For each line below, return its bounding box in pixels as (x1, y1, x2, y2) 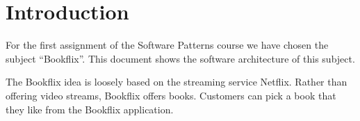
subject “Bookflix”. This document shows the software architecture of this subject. (6, 51, 355, 65)
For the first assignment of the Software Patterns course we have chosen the (6, 38, 329, 52)
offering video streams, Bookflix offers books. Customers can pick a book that (6, 88, 336, 102)
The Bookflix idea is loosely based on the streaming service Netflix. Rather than (6, 74, 347, 89)
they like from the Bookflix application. (6, 102, 174, 116)
